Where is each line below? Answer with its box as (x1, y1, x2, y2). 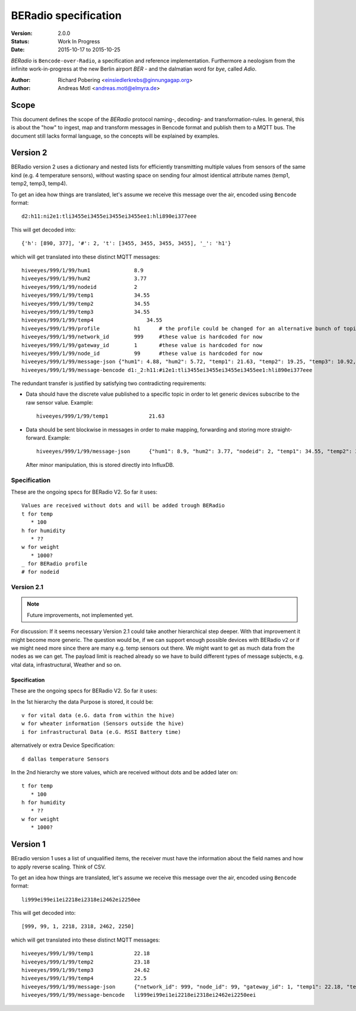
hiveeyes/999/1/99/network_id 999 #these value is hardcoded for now (21, 333, 263, 341)
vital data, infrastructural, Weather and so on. (11, 661, 122, 668)
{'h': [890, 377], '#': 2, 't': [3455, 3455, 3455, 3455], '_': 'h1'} (21, 240, 231, 247)
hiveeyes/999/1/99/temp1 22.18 (21, 950, 150, 957)
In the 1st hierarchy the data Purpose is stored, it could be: (11, 698, 154, 705)
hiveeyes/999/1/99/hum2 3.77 (21, 275, 147, 282)
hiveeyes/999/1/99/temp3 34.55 (21, 309, 150, 315)
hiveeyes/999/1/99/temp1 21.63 (36, 413, 165, 419)
